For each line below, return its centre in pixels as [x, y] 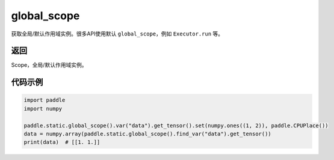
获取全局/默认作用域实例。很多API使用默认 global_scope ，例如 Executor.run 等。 [117, 34]
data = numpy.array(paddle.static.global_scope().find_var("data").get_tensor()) [148, 134]
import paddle [45, 100]
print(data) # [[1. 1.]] [62, 142]
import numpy [43, 109]
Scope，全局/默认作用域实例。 [49, 65]
